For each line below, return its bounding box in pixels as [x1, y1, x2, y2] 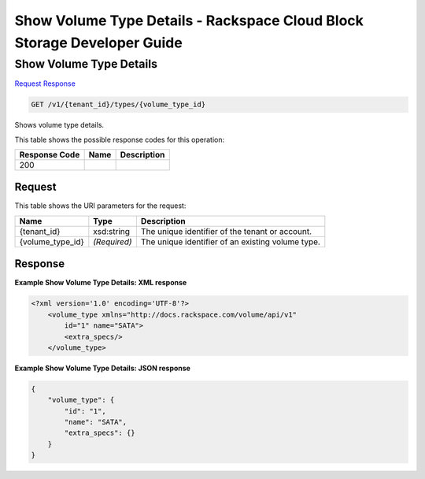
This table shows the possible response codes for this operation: [14, 135, 225, 144]
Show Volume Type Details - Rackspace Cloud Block [14, 12, 364, 29]
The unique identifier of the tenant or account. [140, 225, 312, 236]
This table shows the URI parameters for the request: [14, 201, 187, 210]
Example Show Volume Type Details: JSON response [14, 363, 190, 373]
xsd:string [93, 225, 130, 236]
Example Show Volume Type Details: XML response [14, 278, 187, 288]
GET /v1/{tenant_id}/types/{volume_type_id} [31, 100, 206, 110]
